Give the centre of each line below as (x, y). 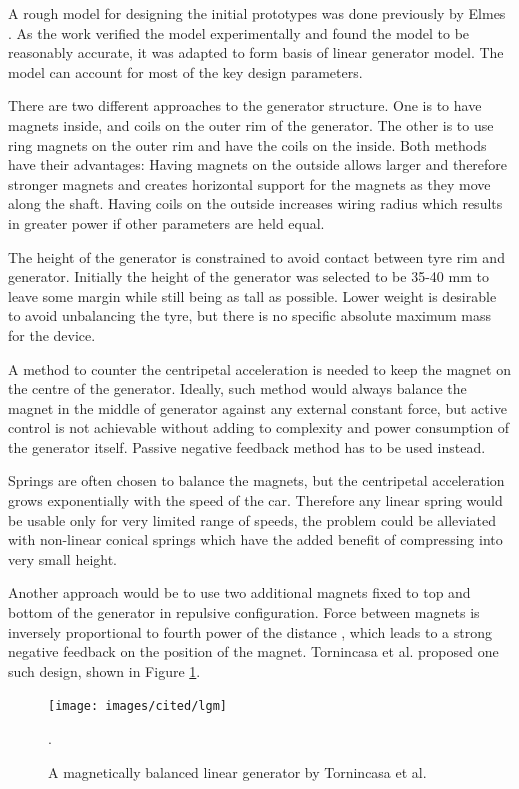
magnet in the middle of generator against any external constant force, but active (257, 407)
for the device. (52, 334)
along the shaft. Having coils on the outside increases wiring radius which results (255, 203)
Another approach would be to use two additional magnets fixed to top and (239, 592)
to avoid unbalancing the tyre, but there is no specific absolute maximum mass (250, 315)
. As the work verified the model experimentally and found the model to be (239, 32)
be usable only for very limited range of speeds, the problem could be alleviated (252, 519)
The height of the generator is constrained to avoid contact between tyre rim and (256, 256)
